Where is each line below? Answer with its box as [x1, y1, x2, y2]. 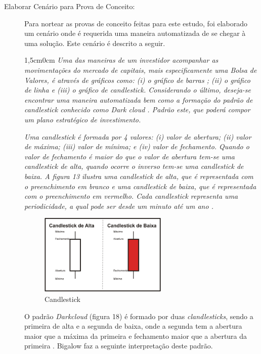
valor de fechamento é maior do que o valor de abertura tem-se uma [24, 151, 235, 161]
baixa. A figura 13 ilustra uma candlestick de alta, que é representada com [24, 170, 253, 181]
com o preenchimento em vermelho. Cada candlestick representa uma [24, 191, 238, 201]
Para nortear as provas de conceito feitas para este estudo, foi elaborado [24, 18, 248, 28]
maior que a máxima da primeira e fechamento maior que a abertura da [24, 330, 247, 341]
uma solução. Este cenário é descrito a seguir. [24, 37, 165, 48]
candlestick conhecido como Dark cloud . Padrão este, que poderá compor [24, 104, 250, 115]
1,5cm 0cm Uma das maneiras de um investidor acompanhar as [24, 55, 219, 65]
